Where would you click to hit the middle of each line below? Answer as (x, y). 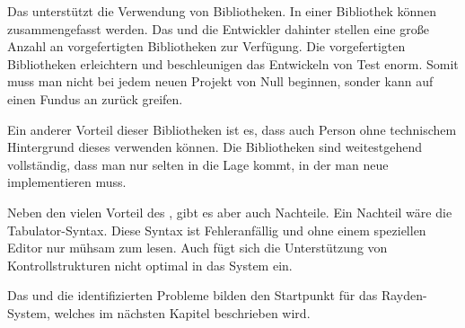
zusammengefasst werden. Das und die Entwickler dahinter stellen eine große (218, 28)
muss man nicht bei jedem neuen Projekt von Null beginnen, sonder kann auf (220, 81)
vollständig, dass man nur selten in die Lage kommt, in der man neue (198, 164)
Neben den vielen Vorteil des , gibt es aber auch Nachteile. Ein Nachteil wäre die (230, 212)
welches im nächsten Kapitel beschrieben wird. (182, 312)
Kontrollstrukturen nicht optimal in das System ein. (150, 265)
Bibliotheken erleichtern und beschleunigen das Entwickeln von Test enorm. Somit (233, 63)
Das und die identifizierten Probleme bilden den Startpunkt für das (193, 295)
